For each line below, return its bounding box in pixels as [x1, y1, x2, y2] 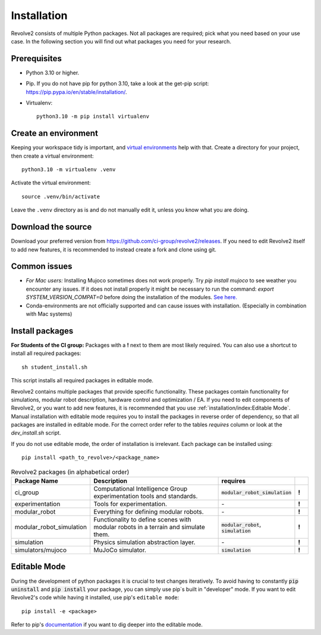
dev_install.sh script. [11, 429, 61, 436]
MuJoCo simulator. [93, 546, 147, 554]
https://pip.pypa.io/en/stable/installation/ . [26, 88, 127, 95]
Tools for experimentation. [93, 500, 168, 508]
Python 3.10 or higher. [26, 69, 80, 76]
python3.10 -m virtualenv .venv [21, 166, 116, 173]
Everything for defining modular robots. [93, 508, 204, 515]
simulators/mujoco [14, 546, 67, 554]
